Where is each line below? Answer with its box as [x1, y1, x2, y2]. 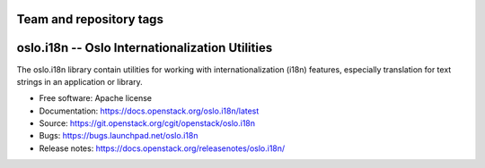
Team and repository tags [16, 12, 163, 27]
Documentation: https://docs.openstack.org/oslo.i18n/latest [39, 105, 260, 116]
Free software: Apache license [39, 93, 153, 104]
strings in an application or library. [16, 76, 143, 87]
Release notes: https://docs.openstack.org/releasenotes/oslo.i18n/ [39, 143, 286, 154]
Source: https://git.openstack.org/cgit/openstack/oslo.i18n [39, 118, 256, 129]
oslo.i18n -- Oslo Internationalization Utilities [16, 40, 273, 55]
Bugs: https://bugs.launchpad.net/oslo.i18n [39, 130, 198, 141]
